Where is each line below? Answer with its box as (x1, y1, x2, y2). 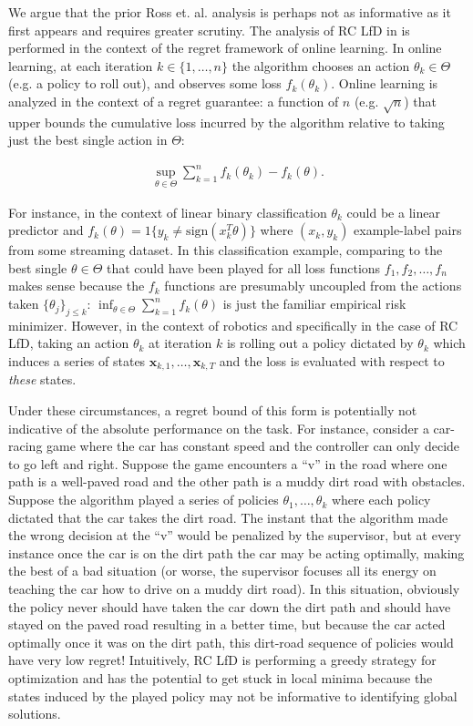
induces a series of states (8, 352, 146, 371)
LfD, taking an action (8, 333, 129, 353)
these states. (8, 370, 77, 389)
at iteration (149, 333, 212, 353)
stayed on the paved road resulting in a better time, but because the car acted (8, 615, 446, 634)
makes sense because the (8, 276, 145, 295)
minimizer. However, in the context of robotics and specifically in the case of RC (8, 315, 458, 334)
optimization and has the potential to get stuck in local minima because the (8, 668, 433, 687)
